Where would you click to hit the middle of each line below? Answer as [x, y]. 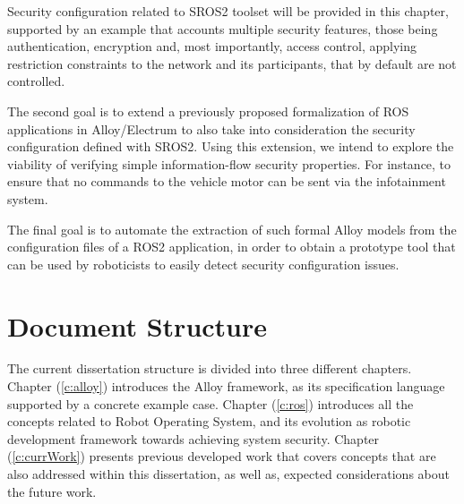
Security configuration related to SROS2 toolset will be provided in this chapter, [228, 11]
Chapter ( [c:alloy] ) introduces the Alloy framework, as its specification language [226, 386]
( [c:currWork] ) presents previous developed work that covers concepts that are [222, 456]
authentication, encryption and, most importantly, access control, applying [212, 46]
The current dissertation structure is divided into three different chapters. [210, 368]
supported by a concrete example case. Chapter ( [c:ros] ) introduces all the [211, 403]
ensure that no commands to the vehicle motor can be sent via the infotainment [227, 181]
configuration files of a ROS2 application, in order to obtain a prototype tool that [232, 247]
